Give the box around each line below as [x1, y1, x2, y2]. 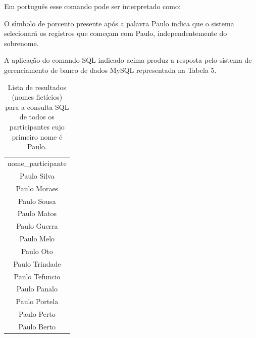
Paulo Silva [20, 170, 55, 181]
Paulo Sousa [18, 195, 56, 206]
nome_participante [8, 157, 67, 168]
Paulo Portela [16, 296, 59, 307]
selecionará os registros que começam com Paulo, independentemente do [4, 28, 227, 38]
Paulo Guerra [16, 221, 58, 231]
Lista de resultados [8, 81, 67, 92]
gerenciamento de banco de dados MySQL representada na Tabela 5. [4, 64, 217, 75]
